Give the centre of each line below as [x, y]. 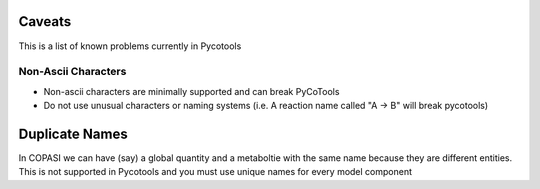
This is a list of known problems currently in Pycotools [130, 46]
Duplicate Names [73, 133]
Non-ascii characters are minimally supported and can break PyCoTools [191, 91]
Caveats [45, 21]
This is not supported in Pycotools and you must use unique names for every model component [215, 172]
